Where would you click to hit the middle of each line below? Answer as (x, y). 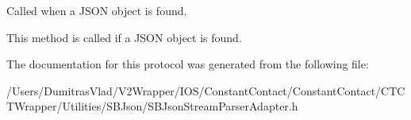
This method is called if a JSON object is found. (124, 37)
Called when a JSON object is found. (97, 10)
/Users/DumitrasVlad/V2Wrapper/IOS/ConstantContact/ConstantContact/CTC (206, 90)
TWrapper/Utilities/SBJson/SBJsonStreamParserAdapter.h (152, 106)
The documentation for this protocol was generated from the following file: (188, 64)
